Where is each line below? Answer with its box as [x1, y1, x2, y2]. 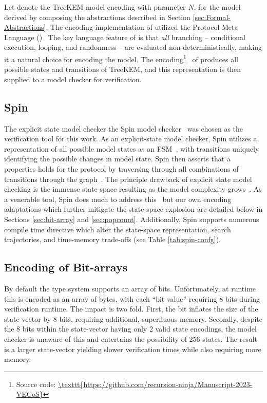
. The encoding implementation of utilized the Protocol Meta [46, 22, 238, 32]
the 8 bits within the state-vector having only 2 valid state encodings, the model [4, 323, 257, 334]
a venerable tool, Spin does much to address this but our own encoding [4, 193, 232, 204]
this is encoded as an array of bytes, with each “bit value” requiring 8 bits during [4, 293, 260, 304]
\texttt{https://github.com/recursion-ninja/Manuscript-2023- [58, 378, 253, 389]
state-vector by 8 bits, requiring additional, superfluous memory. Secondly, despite [4, 313, 263, 324]
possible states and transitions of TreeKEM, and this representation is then [4, 64, 241, 75]
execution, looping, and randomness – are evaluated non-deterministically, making [4, 42, 262, 52]
